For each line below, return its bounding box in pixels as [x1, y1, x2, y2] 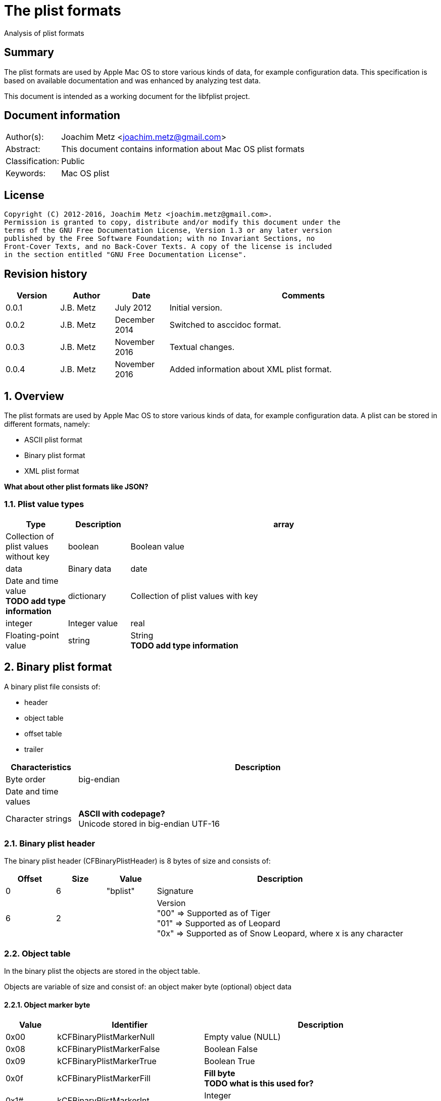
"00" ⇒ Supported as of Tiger [157, 908, 271, 919]
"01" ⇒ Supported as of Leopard [157, 918, 280, 929]
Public [61, 156, 85, 167]
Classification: [6, 156, 60, 167]
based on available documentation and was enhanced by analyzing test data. [4, 76, 261, 85]
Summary [4, 46, 54, 59]
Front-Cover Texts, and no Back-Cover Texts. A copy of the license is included [4, 242, 332, 251]
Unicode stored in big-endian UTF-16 [78, 818, 220, 829]
